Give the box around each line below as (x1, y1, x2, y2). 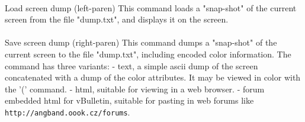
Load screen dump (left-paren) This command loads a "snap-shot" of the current (5, 1, 297, 14)
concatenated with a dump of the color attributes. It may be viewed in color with (5, 71, 301, 84)
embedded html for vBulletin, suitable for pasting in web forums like (5, 94, 254, 107)
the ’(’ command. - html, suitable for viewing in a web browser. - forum (5, 82, 265, 95)
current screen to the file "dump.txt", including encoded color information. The (5, 47, 291, 60)
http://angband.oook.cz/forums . (5, 105, 130, 118)
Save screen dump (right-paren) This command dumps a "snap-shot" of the (5, 36, 277, 49)
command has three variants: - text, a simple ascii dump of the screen (5, 59, 258, 72)
